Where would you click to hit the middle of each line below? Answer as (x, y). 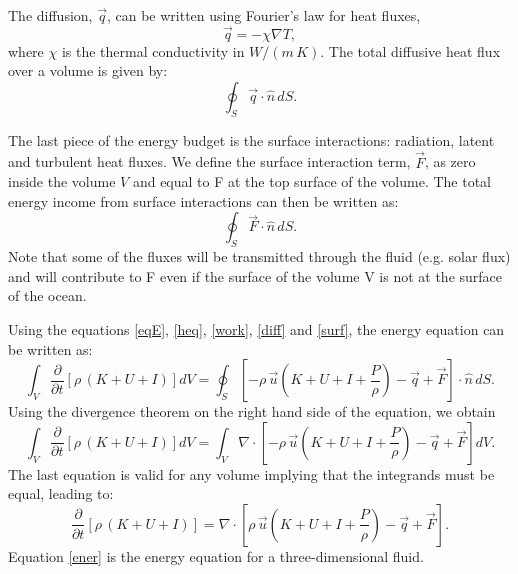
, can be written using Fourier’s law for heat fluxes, (263, 15)
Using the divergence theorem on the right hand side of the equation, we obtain (252, 411)
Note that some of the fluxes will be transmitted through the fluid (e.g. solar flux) (259, 256)
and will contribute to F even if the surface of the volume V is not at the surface (255, 275)
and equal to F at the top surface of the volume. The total (311, 181)
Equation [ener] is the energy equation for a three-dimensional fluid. (216, 555)
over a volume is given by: (88, 70)
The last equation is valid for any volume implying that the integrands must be (251, 473)
